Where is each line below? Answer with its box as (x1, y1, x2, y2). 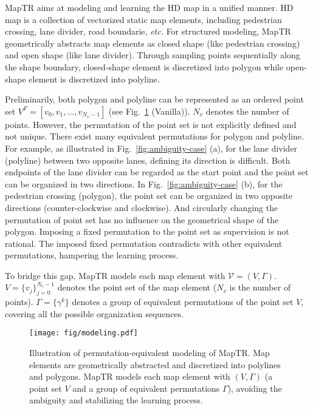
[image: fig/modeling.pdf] (29, 329, 138, 338)
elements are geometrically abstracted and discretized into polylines (29, 358, 281, 371)
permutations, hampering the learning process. (5, 249, 179, 261)
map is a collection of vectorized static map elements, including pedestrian (5, 13, 282, 25)
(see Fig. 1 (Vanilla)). (108, 104, 190, 117)
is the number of (229, 281, 291, 294)
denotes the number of (205, 104, 289, 117)
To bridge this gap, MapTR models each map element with (5, 269, 225, 281)
